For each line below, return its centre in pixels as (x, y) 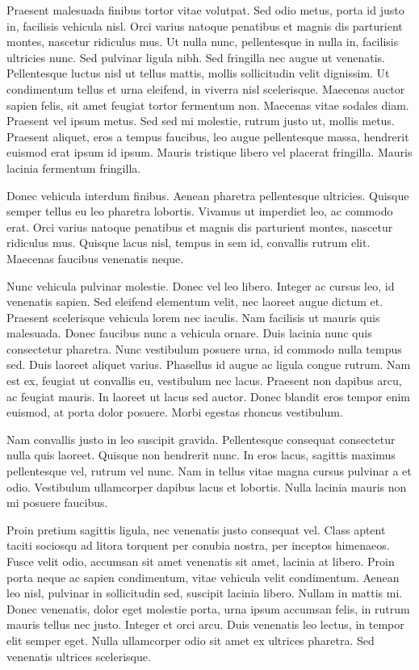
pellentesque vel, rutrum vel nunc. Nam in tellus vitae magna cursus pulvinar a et (209, 471)
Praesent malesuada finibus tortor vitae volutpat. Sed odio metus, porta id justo (205, 10)
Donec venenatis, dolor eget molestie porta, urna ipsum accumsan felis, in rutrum (208, 608)
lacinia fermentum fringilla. (74, 167)
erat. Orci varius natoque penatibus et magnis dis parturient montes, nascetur (200, 226)
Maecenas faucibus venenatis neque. (95, 258)
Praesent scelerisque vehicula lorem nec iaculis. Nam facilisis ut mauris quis (193, 317)
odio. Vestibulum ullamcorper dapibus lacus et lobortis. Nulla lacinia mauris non (207, 486)
